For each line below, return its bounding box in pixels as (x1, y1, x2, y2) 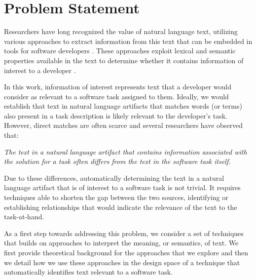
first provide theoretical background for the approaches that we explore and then (4, 247, 249, 257)
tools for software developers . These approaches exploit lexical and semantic (4, 45, 236, 56)
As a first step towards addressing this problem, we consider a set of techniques (4, 228, 244, 238)
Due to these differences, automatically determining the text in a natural (4, 172, 224, 183)
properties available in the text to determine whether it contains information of (4, 55, 244, 65)
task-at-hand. (4, 211, 44, 222)
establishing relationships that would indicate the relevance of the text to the (4, 201, 237, 212)
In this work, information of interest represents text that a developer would (4, 81, 231, 92)
